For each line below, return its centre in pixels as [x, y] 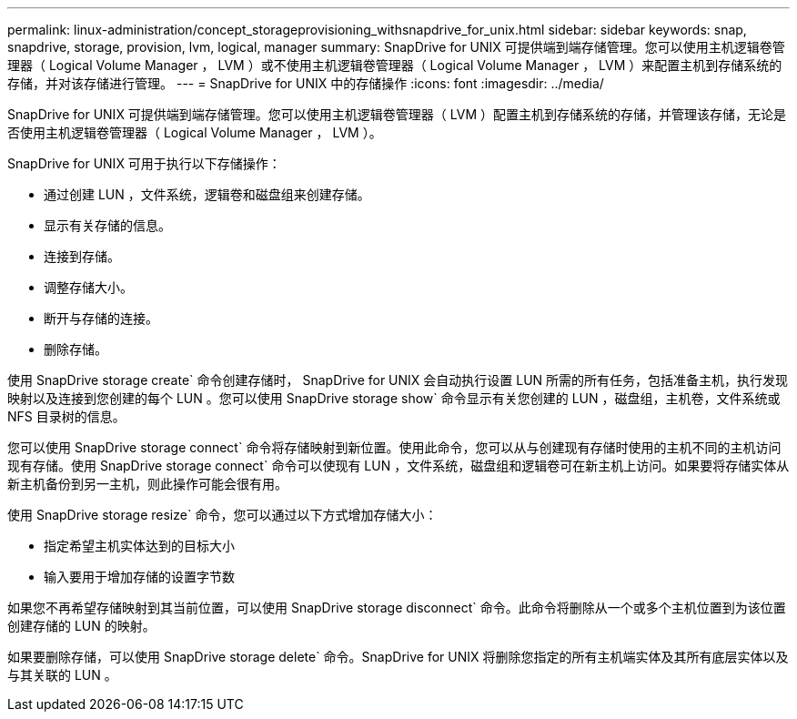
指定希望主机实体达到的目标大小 [139, 546]
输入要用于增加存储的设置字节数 [139, 577]
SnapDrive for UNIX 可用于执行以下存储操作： [144, 163]
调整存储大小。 [88, 287]
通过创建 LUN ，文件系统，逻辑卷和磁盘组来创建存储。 [207, 194]
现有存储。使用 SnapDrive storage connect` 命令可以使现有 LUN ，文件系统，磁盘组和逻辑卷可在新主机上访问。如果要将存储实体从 [398, 466]
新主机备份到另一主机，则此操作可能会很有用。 [147, 484]
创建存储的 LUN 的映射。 [81, 626]
